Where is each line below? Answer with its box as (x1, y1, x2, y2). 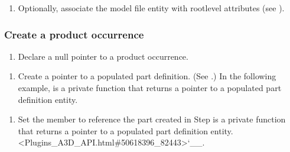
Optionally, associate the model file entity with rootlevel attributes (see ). (18, 2, 285, 14)
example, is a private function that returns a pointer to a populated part (18, 82, 282, 93)
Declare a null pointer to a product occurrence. (18, 50, 188, 62)
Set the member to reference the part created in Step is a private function (18, 113, 286, 125)
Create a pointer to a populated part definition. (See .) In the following (18, 70, 276, 82)
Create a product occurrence (4, 27, 144, 41)
